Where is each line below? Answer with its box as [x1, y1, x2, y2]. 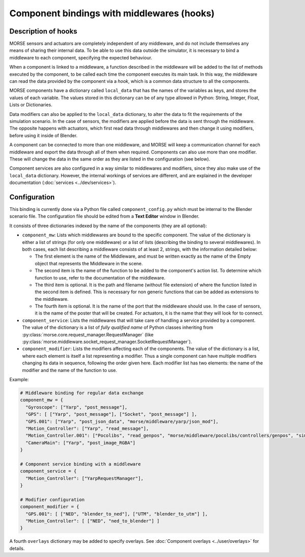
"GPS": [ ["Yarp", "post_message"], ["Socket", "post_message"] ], [25, 412, 197, 417]
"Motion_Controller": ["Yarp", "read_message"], [25, 425, 149, 431]
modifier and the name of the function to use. [22, 367, 117, 373]
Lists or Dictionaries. [9, 102, 53, 108]
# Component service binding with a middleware [20, 461, 141, 467]
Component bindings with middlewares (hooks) [9, 8, 215, 19]
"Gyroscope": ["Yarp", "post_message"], [25, 404, 128, 410]
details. [9, 545, 25, 551]
